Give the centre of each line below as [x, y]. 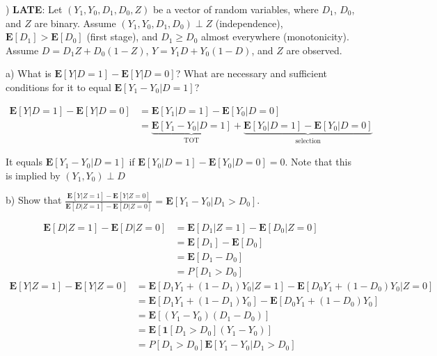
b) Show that [34, 200]
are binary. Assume [75, 23]
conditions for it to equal [58, 87]
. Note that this [318, 162]
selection [308, 141]
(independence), [249, 23]
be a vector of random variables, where [236, 9]
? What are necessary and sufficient [251, 73]
